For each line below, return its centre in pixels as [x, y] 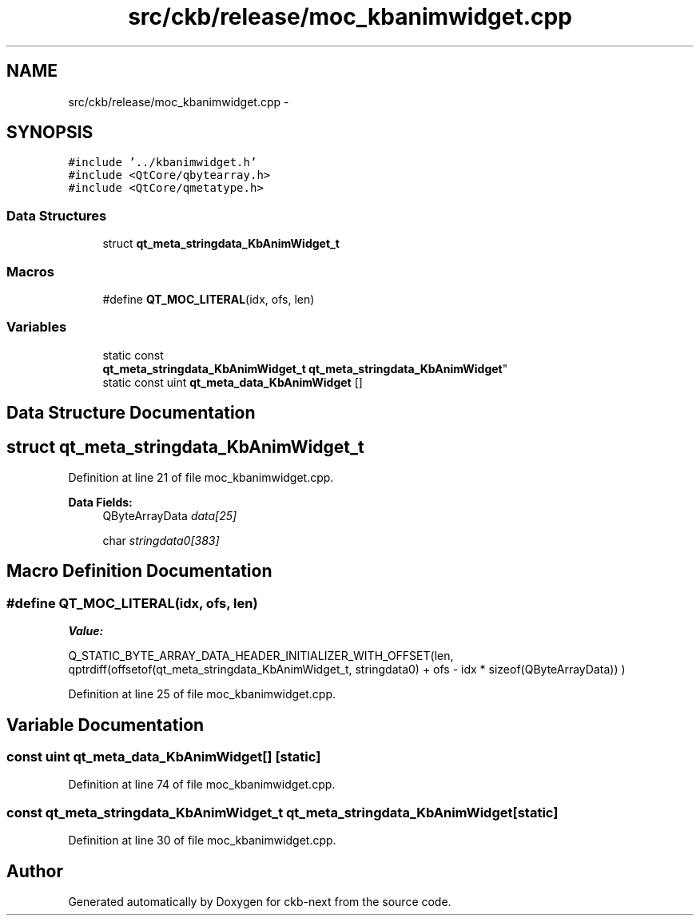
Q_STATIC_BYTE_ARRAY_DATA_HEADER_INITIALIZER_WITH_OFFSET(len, [261, 656]
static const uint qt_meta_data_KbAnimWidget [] [233, 382]
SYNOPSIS [50, 133]
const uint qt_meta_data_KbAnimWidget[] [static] [164, 757]
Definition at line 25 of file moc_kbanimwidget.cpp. [202, 694]
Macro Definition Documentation [139, 571]
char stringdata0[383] [161, 540]
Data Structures [57, 215]
